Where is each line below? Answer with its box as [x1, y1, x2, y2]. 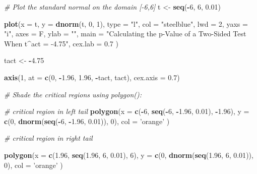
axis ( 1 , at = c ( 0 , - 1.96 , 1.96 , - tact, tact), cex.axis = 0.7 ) [4, 72, 180, 82]
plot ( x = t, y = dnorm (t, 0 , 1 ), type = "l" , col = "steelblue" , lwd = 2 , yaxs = [4, 18, 248, 29]
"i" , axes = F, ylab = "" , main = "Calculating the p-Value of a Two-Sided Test [4, 28, 246, 39]
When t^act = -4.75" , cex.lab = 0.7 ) [4, 38, 118, 48]
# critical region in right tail [4, 133, 93, 143]
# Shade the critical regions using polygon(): [4, 89, 142, 99]
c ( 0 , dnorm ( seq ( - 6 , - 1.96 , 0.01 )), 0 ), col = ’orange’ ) [4, 115, 170, 126]
